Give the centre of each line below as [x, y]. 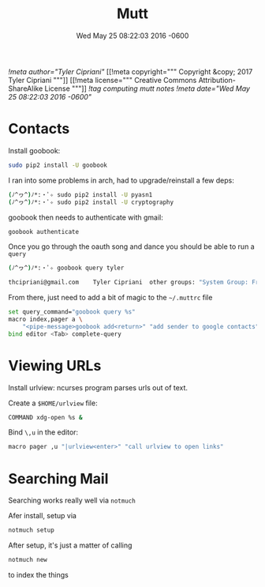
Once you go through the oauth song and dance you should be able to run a [131, 246]
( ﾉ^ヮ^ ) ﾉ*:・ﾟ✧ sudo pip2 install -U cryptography [91, 202]
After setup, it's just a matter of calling [70, 545]
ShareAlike [26, 88]
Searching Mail [58, 478]
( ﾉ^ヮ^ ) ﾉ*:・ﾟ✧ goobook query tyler [66, 268]
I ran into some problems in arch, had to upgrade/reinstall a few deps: [121, 180]
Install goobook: [34, 150]
